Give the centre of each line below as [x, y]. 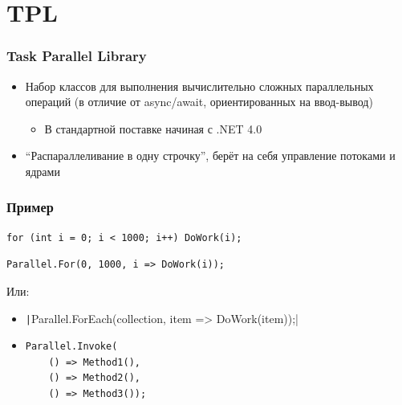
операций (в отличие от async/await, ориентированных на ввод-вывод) [199, 102]
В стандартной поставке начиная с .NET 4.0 [153, 128]
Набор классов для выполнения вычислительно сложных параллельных [199, 86]
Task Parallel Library [77, 56]
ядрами [43, 171]
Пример [30, 207]
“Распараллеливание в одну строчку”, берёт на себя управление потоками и [210, 155]
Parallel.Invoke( [71, 347]
